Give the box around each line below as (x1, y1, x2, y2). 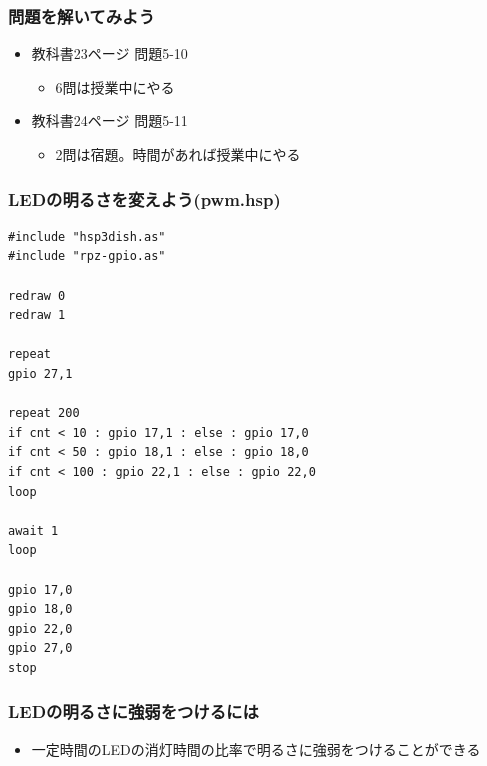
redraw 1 (8, 308, 66, 323)
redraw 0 (8, 288, 66, 303)
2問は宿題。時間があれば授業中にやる (55, 144, 301, 164)
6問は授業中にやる (55, 76, 175, 97)
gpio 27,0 (8, 641, 73, 656)
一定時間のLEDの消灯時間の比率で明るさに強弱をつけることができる (31, 738, 481, 759)
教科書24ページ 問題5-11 (31, 110, 188, 131)
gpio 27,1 (8, 366, 73, 381)
